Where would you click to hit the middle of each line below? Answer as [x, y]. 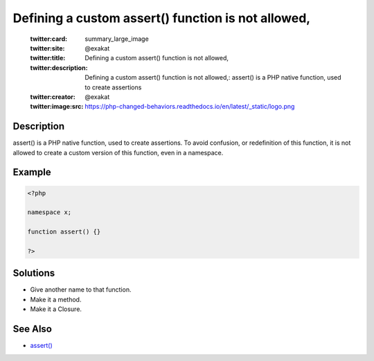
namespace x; [50, 212]
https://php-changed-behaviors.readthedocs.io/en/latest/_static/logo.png [190, 107]
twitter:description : [59, 68]
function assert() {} [64, 232]
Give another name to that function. [81, 290]
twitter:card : [49, 39]
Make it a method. [56, 299]
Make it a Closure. [56, 309]
